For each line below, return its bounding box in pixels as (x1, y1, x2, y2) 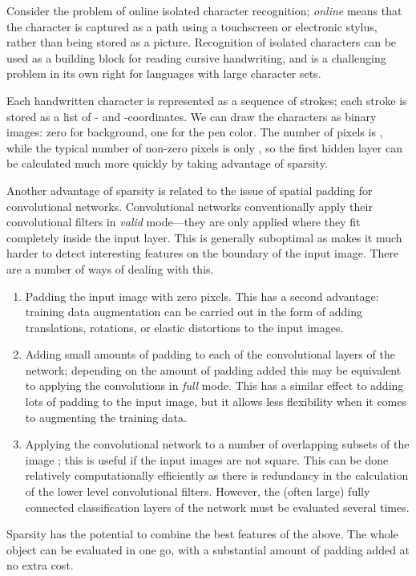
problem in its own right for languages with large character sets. (6, 65, 321, 82)
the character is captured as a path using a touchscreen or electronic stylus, (6, 18, 378, 34)
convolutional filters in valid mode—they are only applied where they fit (6, 213, 361, 230)
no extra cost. (6, 557, 74, 574)
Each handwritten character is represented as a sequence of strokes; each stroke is (6, 91, 407, 108)
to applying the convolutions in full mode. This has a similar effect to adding (25, 377, 404, 394)
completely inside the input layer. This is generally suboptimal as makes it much (6, 229, 402, 245)
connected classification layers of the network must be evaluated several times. (25, 498, 410, 515)
